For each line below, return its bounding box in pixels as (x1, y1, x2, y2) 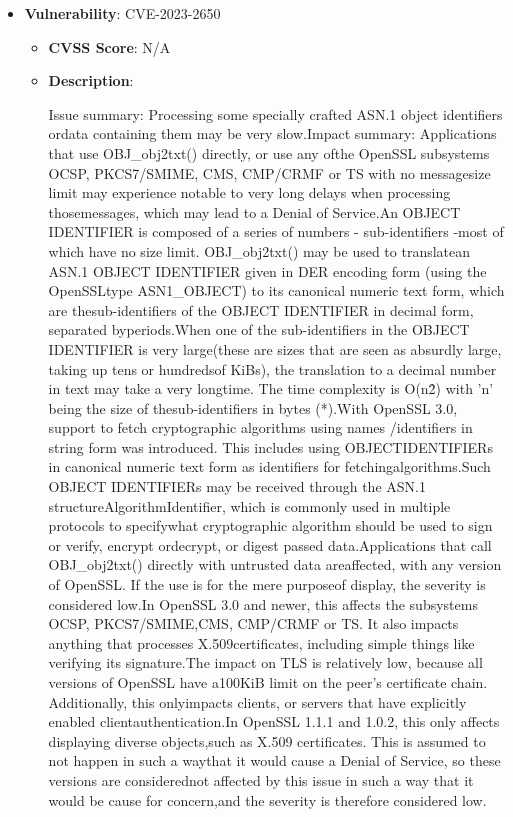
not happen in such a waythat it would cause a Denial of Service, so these (48, 750, 501, 771)
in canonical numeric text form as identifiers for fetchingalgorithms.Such (48, 456, 491, 477)
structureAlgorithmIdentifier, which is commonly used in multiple (48, 495, 451, 516)
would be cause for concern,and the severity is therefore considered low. (48, 789, 487, 810)
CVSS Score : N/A (48, 36, 171, 57)
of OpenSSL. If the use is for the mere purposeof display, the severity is (48, 574, 486, 595)
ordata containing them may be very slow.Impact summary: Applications (48, 123, 497, 144)
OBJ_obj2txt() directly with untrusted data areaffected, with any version (48, 554, 502, 575)
